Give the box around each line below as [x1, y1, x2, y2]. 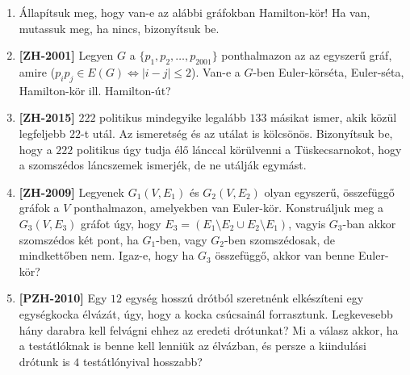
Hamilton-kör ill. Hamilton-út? [19, 81, 171, 98]
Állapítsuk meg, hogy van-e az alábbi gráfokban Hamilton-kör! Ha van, [19, 4, 370, 20]
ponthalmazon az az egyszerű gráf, [221, 47, 392, 64]
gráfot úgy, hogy [81, 215, 161, 231]
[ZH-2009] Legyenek [19, 183, 124, 200]
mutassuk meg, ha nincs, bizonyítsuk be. [19, 19, 220, 36]
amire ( [19, 63, 56, 80]
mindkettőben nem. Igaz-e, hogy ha [19, 247, 195, 264]
